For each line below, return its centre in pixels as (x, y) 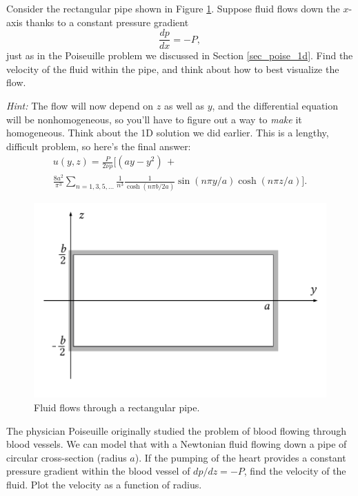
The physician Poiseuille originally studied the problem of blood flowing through (176, 430)
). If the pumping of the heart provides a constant (240, 457)
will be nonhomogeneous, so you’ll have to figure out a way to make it (154, 119)
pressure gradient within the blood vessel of (98, 471)
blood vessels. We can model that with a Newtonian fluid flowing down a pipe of (177, 444)
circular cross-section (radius (67, 457)
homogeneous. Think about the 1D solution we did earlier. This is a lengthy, (168, 133)
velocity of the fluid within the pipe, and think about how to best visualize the (173, 69)
